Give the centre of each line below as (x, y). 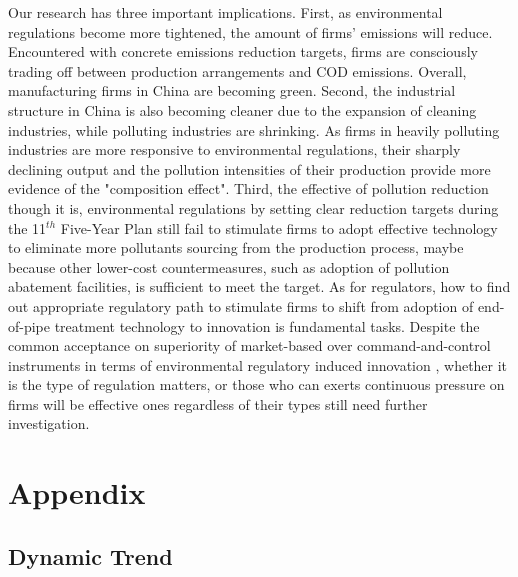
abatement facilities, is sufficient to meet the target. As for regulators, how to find (259, 286)
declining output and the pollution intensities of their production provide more (249, 168)
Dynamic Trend (90, 555)
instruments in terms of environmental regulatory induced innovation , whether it (258, 364)
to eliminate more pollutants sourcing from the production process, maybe (236, 247)
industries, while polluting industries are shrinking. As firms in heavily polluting (254, 129)
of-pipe (29, 325)
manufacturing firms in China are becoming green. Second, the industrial (232, 90)
